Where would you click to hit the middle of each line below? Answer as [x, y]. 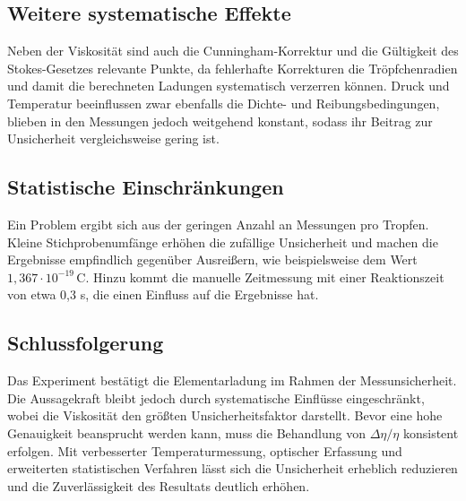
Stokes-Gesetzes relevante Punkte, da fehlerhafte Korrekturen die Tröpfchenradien [233, 68]
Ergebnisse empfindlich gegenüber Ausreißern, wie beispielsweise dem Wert [212, 259]
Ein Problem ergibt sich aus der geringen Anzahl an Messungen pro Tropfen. [218, 224]
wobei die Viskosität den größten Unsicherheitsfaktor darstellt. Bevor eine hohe [225, 415]
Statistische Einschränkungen [146, 187]
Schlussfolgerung [86, 343]
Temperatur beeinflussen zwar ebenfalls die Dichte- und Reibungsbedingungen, [224, 103]
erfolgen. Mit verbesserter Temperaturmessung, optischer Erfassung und [205, 450]
